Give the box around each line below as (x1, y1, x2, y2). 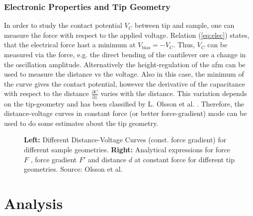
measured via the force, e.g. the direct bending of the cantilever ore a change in (4, 49, 246, 59)
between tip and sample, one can (135, 20, 235, 30)
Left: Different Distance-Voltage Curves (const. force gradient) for (24, 134, 227, 145)
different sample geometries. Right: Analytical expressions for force (24, 144, 230, 155)
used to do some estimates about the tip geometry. (4, 117, 159, 128)
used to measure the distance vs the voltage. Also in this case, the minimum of (4, 69, 244, 79)
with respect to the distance (4, 88, 89, 99)
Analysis (4, 193, 63, 214)
